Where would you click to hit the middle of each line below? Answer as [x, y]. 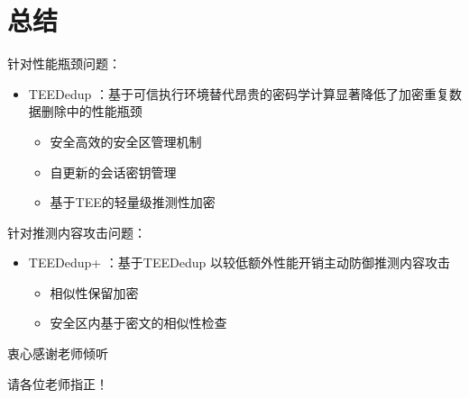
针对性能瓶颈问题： [64, 63]
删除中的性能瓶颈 [92, 111]
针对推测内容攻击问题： [77, 232]
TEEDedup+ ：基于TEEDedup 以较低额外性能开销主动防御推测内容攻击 [239, 262]
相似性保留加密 [94, 292]
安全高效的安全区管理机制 [126, 141]
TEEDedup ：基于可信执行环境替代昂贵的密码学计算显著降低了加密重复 [239, 93]
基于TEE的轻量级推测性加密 [133, 202]
